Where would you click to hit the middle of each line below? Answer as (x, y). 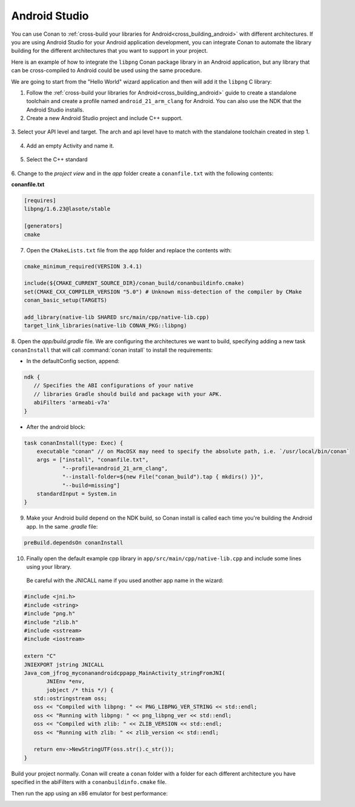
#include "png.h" (50, 614)
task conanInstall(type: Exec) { (74, 443)
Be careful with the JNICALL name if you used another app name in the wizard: (125, 581)
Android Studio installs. (55, 110)
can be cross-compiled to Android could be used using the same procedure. (107, 70)
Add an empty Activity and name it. (70, 146)
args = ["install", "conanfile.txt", (93, 460)
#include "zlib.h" (51, 622)
